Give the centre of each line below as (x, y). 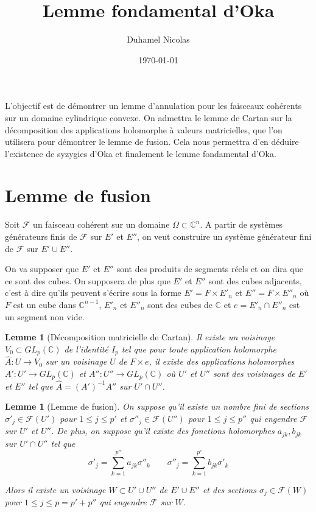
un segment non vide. (45, 316)
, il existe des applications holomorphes (222, 361)
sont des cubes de (180, 304)
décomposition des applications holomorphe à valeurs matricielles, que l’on (144, 129)
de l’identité (86, 349)
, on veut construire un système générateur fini (224, 236)
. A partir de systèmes (241, 224)
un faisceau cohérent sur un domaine (101, 224)
